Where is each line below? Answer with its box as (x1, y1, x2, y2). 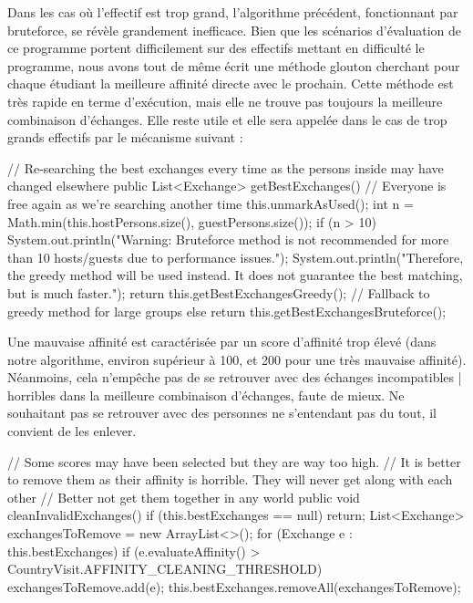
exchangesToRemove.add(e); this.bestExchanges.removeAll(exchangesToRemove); (7, 577, 461, 596)
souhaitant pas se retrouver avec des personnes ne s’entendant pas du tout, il (7, 403, 437, 422)
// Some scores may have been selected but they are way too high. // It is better (7, 452, 461, 471)
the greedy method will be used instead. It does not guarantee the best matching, (7, 265, 463, 285)
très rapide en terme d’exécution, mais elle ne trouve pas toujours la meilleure (7, 91, 443, 110)
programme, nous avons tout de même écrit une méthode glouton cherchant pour (7, 56, 460, 75)
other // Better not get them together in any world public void (7, 487, 360, 506)
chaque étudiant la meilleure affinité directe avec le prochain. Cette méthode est (7, 74, 454, 93)
